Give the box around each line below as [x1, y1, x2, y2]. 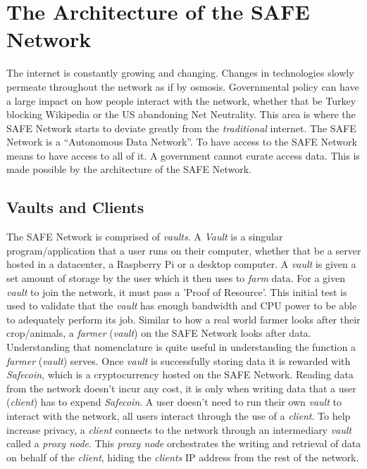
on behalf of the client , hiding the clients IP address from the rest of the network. [6, 449, 359, 464]
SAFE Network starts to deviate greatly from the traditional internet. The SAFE [6, 120, 356, 135]
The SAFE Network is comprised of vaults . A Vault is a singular [6, 229, 283, 244]
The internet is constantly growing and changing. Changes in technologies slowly [6, 65, 354, 80]
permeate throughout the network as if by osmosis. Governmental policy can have [6, 79, 359, 94]
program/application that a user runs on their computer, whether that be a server [6, 243, 361, 257]
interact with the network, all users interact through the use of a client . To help [6, 408, 351, 423]
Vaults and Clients [6, 196, 144, 218]
